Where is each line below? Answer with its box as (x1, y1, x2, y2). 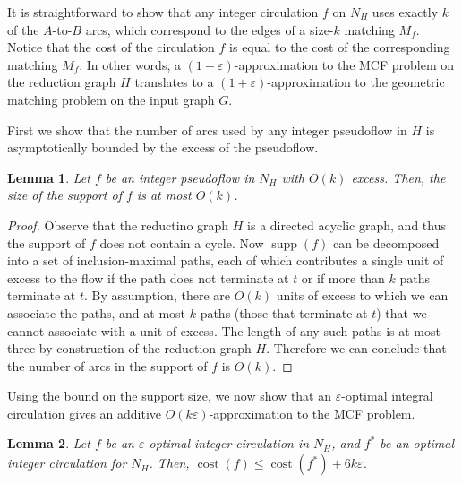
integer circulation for (7, 454, 127, 472)
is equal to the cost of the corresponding (229, 38, 450, 56)
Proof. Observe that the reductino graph (7, 215, 229, 234)
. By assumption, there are (83, 286, 230, 305)
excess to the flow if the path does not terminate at (7, 268, 289, 287)
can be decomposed (332, 233, 440, 252)
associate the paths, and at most (7, 303, 186, 322)
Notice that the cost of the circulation (7, 38, 215, 56)
